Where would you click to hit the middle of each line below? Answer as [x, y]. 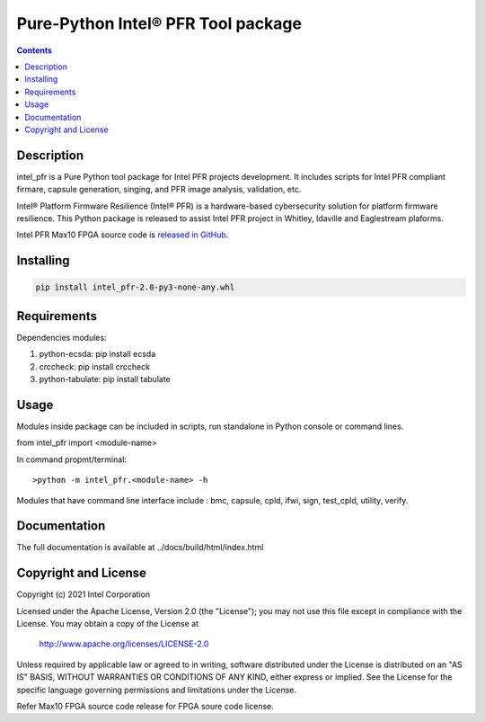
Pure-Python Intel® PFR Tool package [159, 23]
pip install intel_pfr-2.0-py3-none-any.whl [135, 287]
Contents [35, 50]
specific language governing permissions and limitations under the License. [156, 690]
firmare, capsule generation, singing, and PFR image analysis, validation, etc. [159, 190]
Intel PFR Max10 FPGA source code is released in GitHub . [123, 235]
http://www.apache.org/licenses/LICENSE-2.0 [124, 644]
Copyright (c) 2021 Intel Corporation [84, 594]
